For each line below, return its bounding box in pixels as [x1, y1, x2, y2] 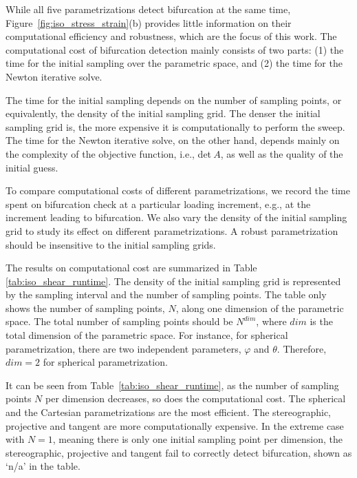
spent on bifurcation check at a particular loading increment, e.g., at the [6, 196, 311, 211]
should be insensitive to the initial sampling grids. [6, 237, 216, 251]
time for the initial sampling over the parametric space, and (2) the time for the [6, 56, 343, 70]
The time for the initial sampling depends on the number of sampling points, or [6, 92, 342, 107]
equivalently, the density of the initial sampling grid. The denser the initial [6, 106, 321, 121]
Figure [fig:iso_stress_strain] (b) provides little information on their [6, 15, 292, 30]
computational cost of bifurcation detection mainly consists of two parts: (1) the [6, 42, 344, 56]
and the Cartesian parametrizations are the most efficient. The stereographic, [6, 405, 332, 419]
